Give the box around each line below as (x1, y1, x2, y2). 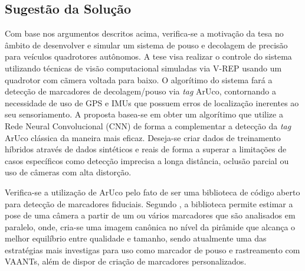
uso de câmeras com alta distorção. (5, 166, 132, 178)
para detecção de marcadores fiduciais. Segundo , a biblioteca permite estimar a (5, 197, 293, 210)
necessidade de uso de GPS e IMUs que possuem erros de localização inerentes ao (5, 96, 299, 109)
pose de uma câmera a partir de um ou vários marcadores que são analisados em (5, 209, 296, 221)
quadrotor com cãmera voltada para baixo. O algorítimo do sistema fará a (5, 73, 273, 86)
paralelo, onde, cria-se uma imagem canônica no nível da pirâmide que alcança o (5, 220, 296, 233)
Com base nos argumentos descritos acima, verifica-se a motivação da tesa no (5, 27, 284, 40)
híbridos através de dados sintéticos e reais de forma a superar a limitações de (5, 143, 287, 155)
